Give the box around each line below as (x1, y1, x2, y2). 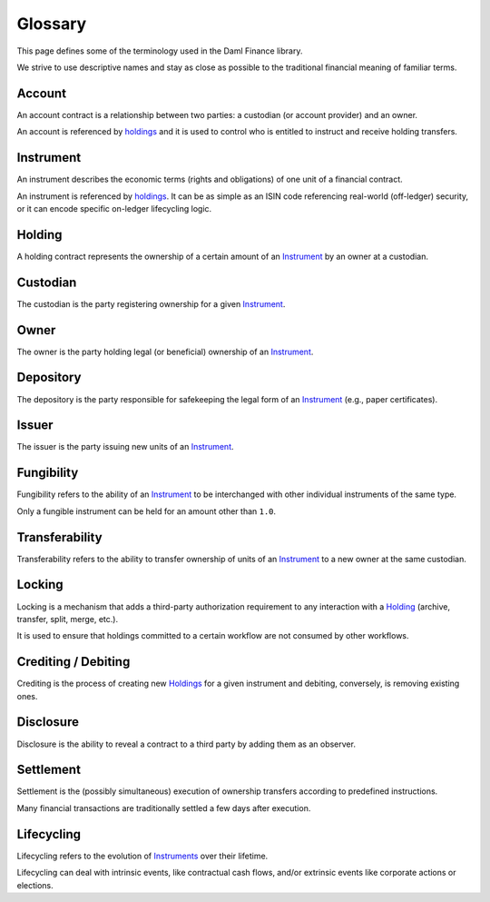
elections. (16, 879, 54, 890)
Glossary (16, 14, 87, 34)
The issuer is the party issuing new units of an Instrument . (16, 441, 235, 452)
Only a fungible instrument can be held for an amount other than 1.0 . (16, 505, 277, 517)
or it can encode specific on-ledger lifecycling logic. (16, 203, 212, 213)
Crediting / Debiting (16, 654, 131, 669)
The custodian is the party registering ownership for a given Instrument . (16, 298, 286, 309)
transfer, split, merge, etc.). (16, 613, 118, 624)
